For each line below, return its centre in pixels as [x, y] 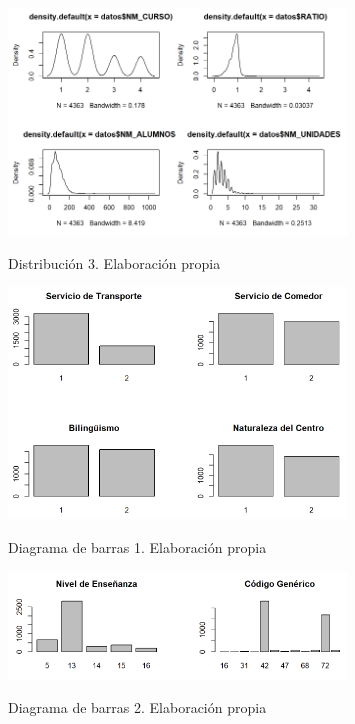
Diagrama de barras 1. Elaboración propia [137, 546]
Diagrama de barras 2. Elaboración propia [137, 707]
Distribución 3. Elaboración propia [114, 262]
